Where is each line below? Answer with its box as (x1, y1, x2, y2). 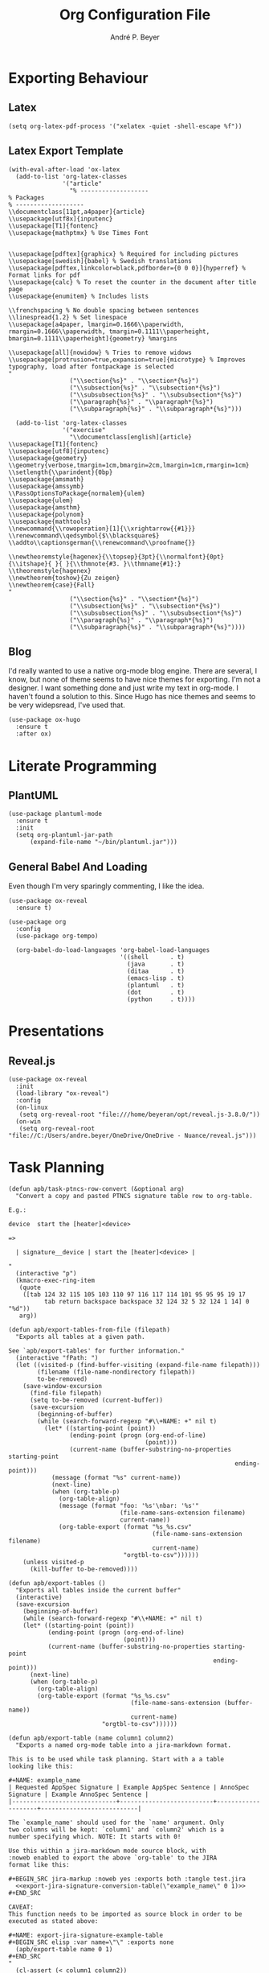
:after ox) (15, 730, 52, 738)
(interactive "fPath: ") (15, 1354, 99, 1362)
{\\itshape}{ (8, 559, 52, 568)
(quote (18, 1283, 42, 1292)
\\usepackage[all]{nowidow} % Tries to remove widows (8, 348, 193, 356)
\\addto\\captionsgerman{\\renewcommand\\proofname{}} (8, 538, 196, 546)
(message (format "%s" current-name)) (51, 1474, 181, 1482)
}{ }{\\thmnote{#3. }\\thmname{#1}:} (55, 559, 181, 568)
